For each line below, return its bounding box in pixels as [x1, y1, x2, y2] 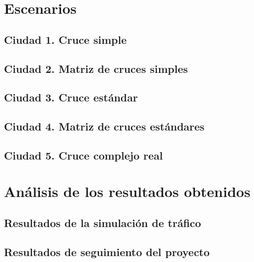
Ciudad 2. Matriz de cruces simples [4, 61, 188, 76]
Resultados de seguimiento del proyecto [4, 244, 210, 259]
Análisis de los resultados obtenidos [4, 181, 251, 201]
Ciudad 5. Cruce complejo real [4, 147, 163, 163]
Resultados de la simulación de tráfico [4, 215, 201, 230]
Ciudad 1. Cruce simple [4, 32, 127, 47]
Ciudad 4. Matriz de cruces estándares [4, 119, 205, 134]
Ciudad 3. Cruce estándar [4, 90, 138, 105]
